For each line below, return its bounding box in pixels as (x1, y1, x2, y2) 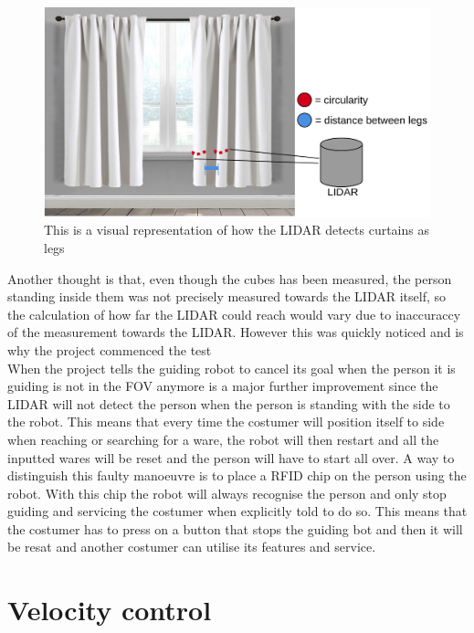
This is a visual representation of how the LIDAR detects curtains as (44, 220, 429, 239)
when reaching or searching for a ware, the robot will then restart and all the (7, 429, 439, 448)
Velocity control (7, 591, 212, 628)
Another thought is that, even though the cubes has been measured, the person (7, 269, 452, 288)
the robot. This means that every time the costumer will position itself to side (7, 412, 445, 431)
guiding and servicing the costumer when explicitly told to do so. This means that (7, 501, 468, 521)
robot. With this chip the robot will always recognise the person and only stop (7, 483, 447, 502)
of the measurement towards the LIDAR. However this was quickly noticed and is (7, 322, 464, 342)
